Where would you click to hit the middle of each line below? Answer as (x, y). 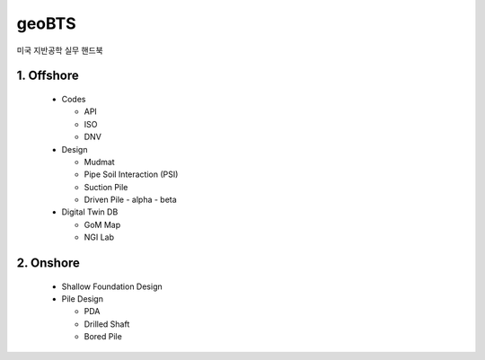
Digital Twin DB (90, 212)
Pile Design (82, 299)
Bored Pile (103, 337)
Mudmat (100, 162)
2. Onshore (48, 263)
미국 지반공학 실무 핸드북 (60, 50)
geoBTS (46, 23)
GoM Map (102, 224)
